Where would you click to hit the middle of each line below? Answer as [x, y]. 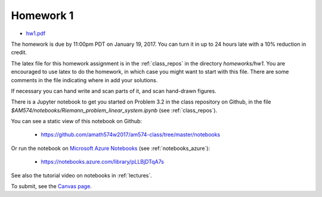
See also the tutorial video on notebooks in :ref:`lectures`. [81, 175]
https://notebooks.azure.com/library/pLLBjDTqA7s [102, 162]
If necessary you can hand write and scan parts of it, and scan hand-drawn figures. [114, 91]
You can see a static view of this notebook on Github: [77, 121]
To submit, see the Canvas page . [51, 186]
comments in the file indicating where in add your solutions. [84, 80]
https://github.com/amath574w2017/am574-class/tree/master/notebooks [131, 135]
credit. [19, 52]
